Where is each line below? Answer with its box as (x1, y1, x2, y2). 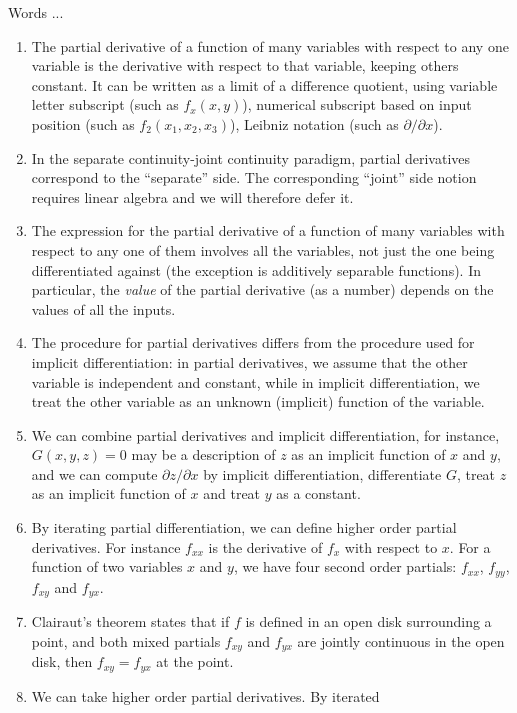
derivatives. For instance (31, 536, 181, 557)
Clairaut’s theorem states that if (31, 611, 230, 632)
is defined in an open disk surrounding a (245, 611, 492, 632)
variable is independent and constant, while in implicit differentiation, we (31, 371, 480, 392)
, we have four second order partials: (233, 556, 457, 577)
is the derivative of (208, 536, 323, 557)
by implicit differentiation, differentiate (203, 463, 442, 484)
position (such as (31, 113, 135, 134)
